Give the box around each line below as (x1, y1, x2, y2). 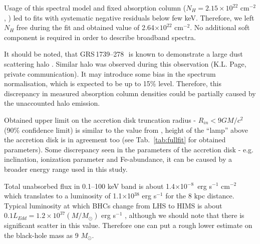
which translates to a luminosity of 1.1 (4, 190, 122, 201)
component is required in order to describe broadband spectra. (4, 32, 196, 42)
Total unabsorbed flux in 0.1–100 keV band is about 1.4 (4, 180, 175, 191)
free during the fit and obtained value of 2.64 (16, 22, 154, 33)
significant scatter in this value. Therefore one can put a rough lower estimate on (4, 220, 252, 230)
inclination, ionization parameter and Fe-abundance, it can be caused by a (4, 154, 232, 164)
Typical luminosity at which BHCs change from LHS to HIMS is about (4, 200, 222, 210)
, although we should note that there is (124, 210, 244, 220)
